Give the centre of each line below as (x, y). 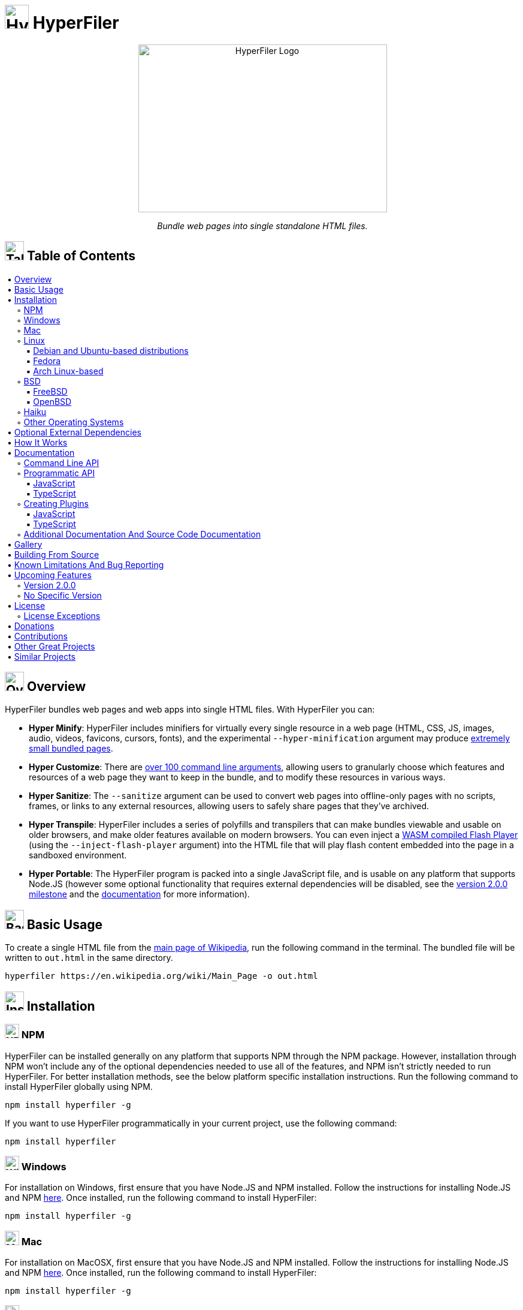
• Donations (31, 626)
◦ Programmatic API (56, 473)
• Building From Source (53, 554)
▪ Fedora (43, 360)
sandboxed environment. (78, 855)
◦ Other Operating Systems (70, 422)
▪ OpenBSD (49, 401)
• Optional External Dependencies (74, 432)
